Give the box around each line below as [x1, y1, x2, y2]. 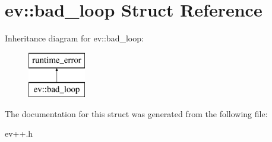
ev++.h [5, 127, 33, 140]
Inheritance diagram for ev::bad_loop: [5, 32, 144, 44]
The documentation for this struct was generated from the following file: [5, 107, 268, 120]
